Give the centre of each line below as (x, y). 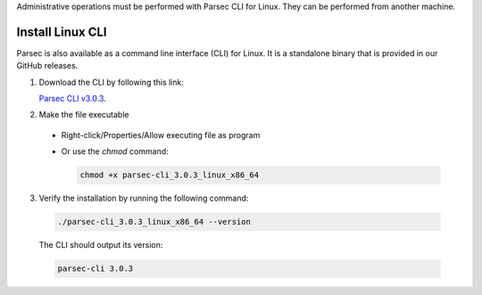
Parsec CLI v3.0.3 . (72, 99)
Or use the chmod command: (115, 152)
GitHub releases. (47, 66)
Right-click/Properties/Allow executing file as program (161, 135)
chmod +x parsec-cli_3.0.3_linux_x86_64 (169, 175)
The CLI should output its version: (101, 245)
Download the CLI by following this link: (112, 82)
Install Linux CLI (62, 32)
